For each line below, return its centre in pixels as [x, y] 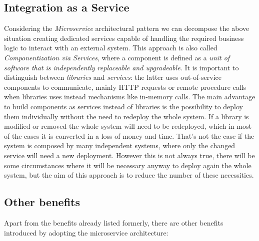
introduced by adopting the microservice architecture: [86, 232]
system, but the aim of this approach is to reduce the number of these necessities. [129, 175]
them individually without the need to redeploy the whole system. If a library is [126, 116]
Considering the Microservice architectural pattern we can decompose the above [127, 28]
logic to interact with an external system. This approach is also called [111, 48]
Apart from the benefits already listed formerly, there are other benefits [114, 222]
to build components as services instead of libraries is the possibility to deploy [123, 106]
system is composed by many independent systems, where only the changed [120, 145]
